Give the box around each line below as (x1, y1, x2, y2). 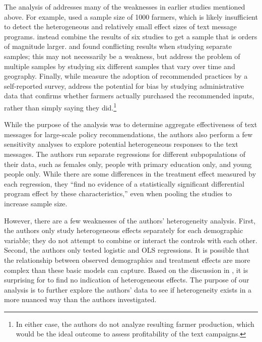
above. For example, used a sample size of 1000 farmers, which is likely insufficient (4, 11, 258, 22)
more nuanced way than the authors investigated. (4, 294, 157, 305)
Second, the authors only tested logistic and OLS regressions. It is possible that (4, 245, 249, 255)
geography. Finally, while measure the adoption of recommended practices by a (4, 71, 248, 81)
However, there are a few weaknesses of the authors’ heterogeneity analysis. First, (4, 215, 256, 225)
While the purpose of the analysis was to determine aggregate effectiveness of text (4, 119, 257, 130)
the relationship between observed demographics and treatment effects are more (4, 254, 250, 265)
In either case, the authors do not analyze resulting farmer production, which (16, 318, 254, 329)
